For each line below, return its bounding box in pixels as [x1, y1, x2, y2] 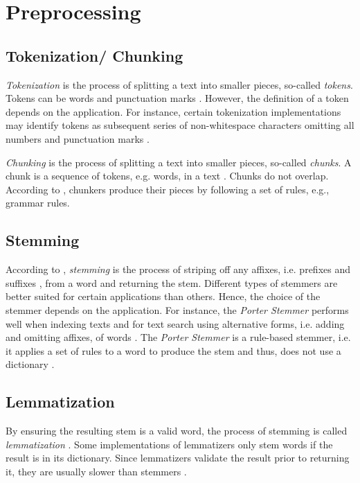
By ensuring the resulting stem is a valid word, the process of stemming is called [6, 423, 348, 438]
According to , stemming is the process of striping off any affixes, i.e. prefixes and [6, 262, 350, 276]
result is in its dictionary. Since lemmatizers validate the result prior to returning [6, 450, 350, 465]
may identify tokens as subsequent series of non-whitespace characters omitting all [6, 118, 354, 132]
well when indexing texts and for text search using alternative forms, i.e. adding [6, 316, 345, 331]
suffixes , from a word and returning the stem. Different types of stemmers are [6, 275, 338, 290]
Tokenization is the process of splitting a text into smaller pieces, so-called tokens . [6, 77, 353, 91]
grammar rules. [6, 195, 70, 210]
